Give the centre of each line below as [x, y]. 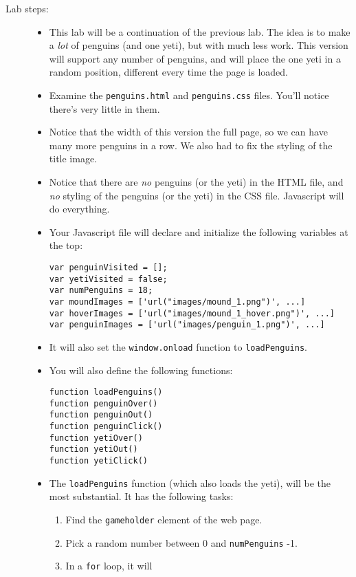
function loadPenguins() [106, 392]
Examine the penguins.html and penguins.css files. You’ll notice [189, 95]
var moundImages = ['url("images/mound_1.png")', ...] [177, 302]
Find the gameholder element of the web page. [164, 519]
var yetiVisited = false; [108, 279]
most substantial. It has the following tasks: [141, 496]
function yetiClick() [98, 461]
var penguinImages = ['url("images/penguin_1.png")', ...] [187, 325]
